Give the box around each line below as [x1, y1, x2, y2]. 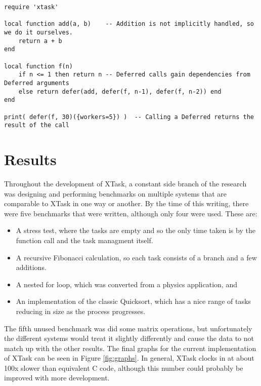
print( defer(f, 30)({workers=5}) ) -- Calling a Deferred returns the [4, 113, 254, 121]
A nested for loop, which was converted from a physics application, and [16, 279, 237, 289]
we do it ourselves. [4, 28, 73, 36]
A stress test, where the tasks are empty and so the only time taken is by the [16, 225, 255, 236]
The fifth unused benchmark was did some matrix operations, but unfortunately [4, 323, 252, 333]
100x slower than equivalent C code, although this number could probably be [4, 362, 243, 373]
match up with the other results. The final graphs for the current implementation [4, 342, 256, 353]
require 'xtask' [4, 4, 59, 11]
